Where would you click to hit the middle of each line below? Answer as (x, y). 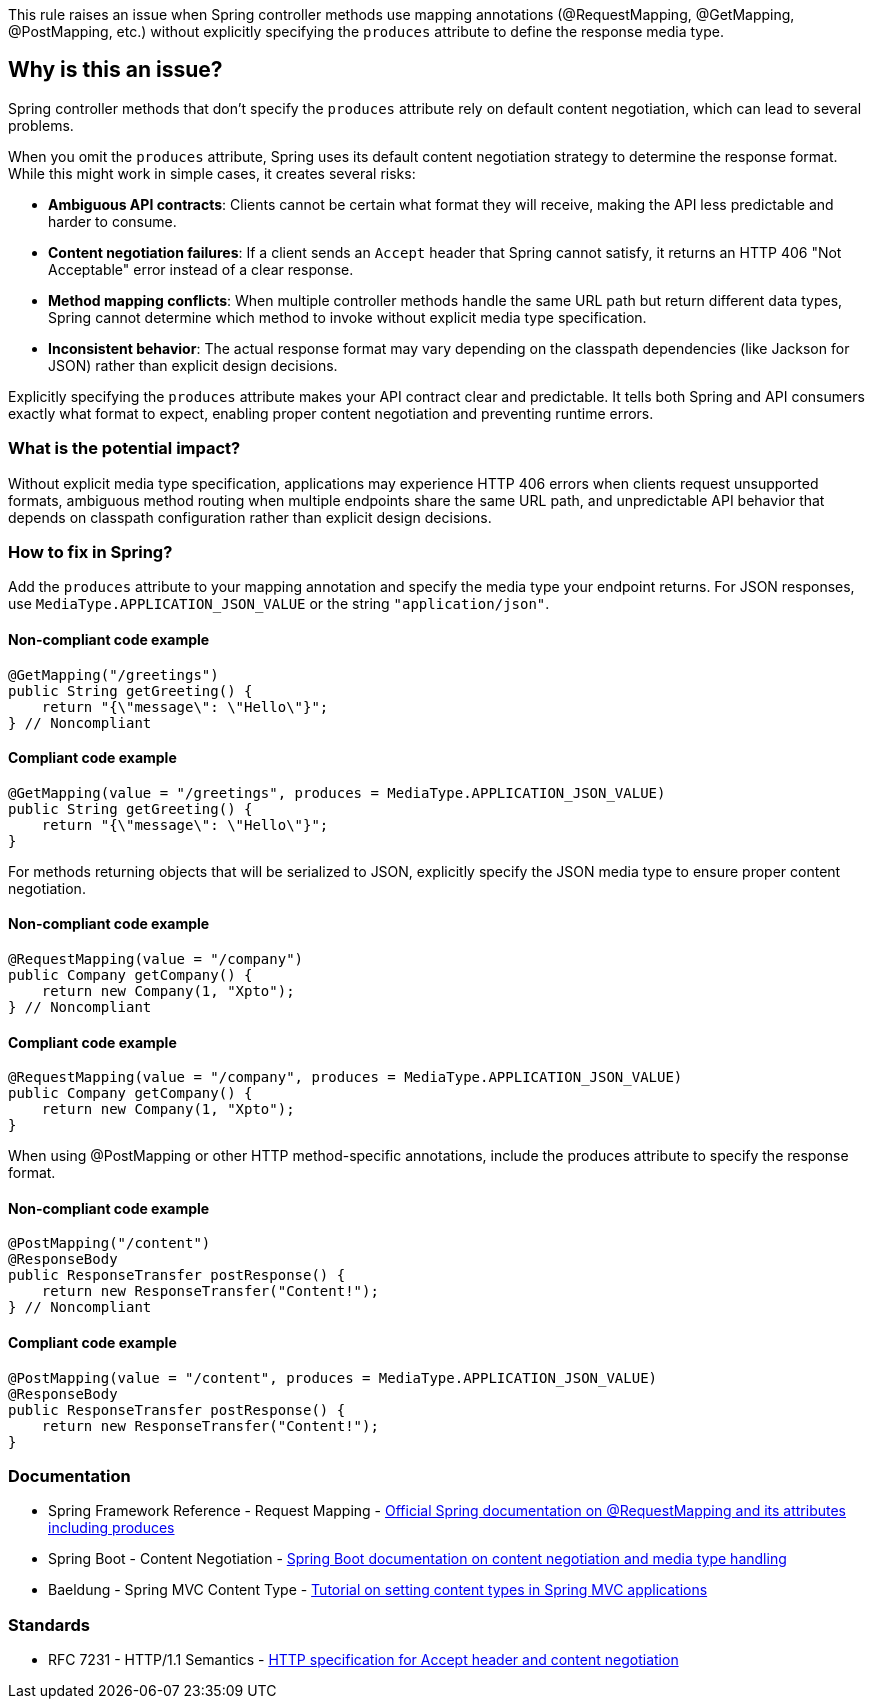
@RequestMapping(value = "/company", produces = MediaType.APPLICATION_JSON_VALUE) (345, 1077)
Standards (49, 1624)
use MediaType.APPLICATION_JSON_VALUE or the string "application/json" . (279, 604)
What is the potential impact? (124, 448)
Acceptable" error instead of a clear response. (201, 269)
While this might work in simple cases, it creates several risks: (212, 173)
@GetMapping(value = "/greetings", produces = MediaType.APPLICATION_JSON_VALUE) (337, 792)
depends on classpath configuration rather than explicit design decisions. (250, 517)
